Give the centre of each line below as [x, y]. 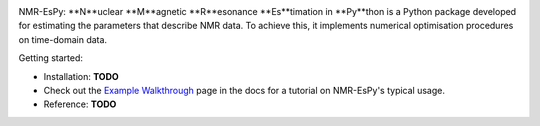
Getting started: [51, 58]
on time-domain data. [63, 39]
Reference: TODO [80, 104]
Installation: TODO [81, 76]
